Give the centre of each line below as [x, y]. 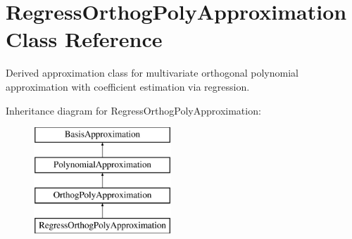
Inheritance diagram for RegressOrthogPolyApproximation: [133, 110]
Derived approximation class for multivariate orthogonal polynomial [152, 73]
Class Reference [84, 39]
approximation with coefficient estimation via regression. [128, 86]
